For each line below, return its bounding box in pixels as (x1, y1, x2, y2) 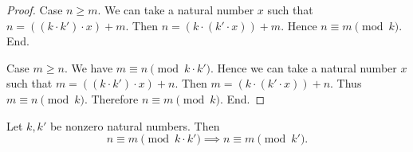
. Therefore (84, 90, 139, 107)
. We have (64, 59, 113, 76)
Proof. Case (6, 2, 63, 18)
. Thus (330, 75, 362, 92)
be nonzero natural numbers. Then (49, 117, 220, 134)
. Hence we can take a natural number (210, 59, 397, 76)
